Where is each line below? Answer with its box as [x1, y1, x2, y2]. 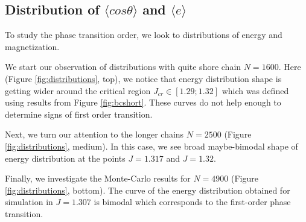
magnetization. [5, 40, 60, 52]
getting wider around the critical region [5, 84, 151, 97]
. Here [278, 60, 301, 73]
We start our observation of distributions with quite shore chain [5, 60, 241, 73]
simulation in [5, 195, 53, 208]
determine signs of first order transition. [5, 107, 153, 120]
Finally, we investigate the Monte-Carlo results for [5, 172, 191, 185]
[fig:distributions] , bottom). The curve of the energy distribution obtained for [5, 183, 290, 196]
